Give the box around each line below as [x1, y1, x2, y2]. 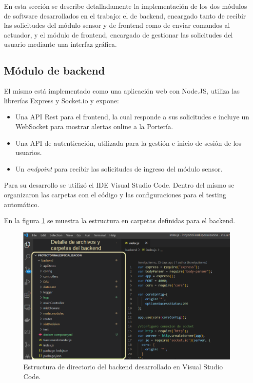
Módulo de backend [4, 63, 105, 78]
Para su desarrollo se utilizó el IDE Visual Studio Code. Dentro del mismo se [4, 180, 234, 190]
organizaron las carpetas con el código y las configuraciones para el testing [4, 189, 226, 199]
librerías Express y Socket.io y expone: [4, 95, 119, 105]
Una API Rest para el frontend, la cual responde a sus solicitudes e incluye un [15, 112, 250, 122]
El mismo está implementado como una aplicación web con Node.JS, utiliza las [4, 86, 240, 96]
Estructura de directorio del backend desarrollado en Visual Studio [23, 361, 223, 371]
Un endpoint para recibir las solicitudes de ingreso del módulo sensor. [15, 163, 223, 173]
